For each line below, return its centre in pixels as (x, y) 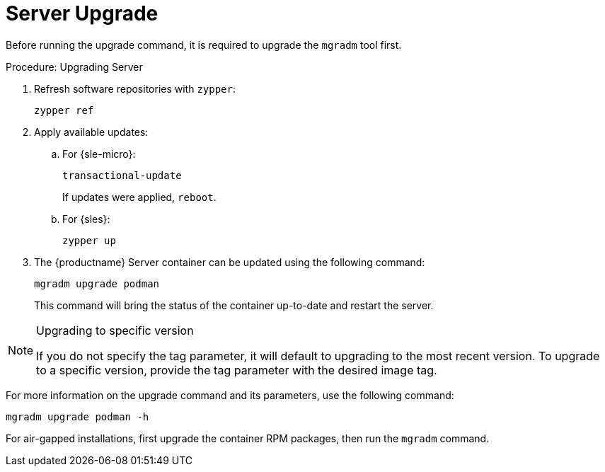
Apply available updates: (91, 132)
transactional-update (122, 175)
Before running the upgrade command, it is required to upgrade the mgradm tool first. (204, 45)
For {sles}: (86, 219)
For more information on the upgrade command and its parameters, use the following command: (230, 395)
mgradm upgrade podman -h (77, 416)
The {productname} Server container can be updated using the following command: (230, 262)
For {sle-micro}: (99, 154)
